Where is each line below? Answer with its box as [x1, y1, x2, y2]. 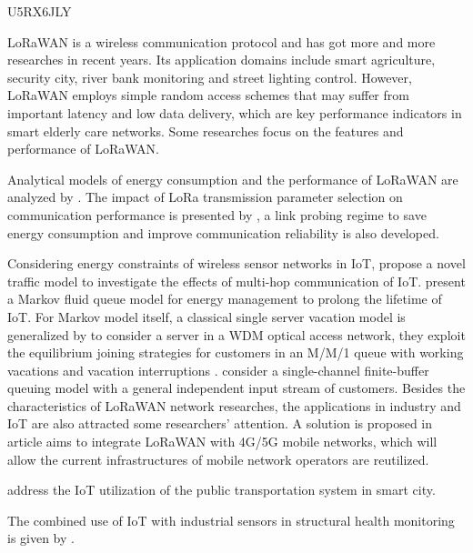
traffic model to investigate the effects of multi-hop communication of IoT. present [7, 271, 466, 290]
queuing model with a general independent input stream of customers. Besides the [7, 378, 466, 397]
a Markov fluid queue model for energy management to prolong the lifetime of [7, 289, 442, 308]
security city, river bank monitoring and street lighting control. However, [7, 67, 412, 86]
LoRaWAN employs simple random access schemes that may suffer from [7, 85, 409, 105]
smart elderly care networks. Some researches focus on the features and [7, 121, 404, 140]
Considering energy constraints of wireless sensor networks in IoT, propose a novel [7, 254, 466, 273]
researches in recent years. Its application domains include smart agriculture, [7, 50, 436, 69]
